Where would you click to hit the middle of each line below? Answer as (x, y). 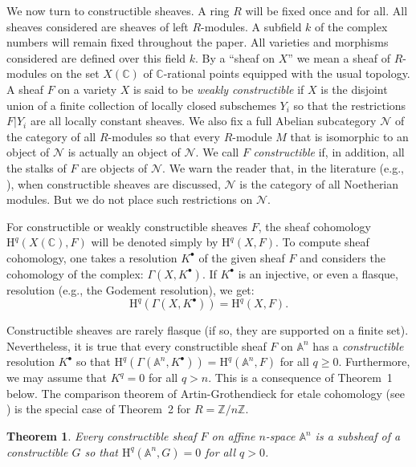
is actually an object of (124, 152)
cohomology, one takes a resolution (92, 257)
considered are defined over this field (96, 57)
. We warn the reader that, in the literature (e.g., (283, 167)
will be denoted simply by (155, 242)
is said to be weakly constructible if (218, 89)
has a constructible (358, 345)
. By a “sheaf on (235, 57)
